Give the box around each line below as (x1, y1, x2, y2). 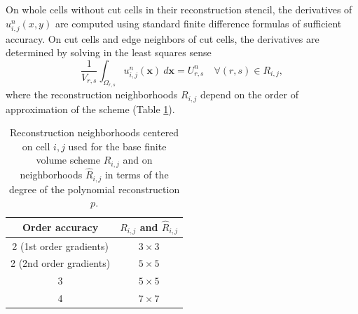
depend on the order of (200, 87, 299, 102)
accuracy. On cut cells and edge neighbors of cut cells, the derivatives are (6, 31, 319, 46)
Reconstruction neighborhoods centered (9, 125, 179, 140)
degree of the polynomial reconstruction (8, 181, 180, 196)
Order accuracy (22, 220, 99, 235)
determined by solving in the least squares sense (6, 45, 212, 60)
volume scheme (36, 152, 100, 167)
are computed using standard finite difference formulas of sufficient (55, 15, 342, 30)
